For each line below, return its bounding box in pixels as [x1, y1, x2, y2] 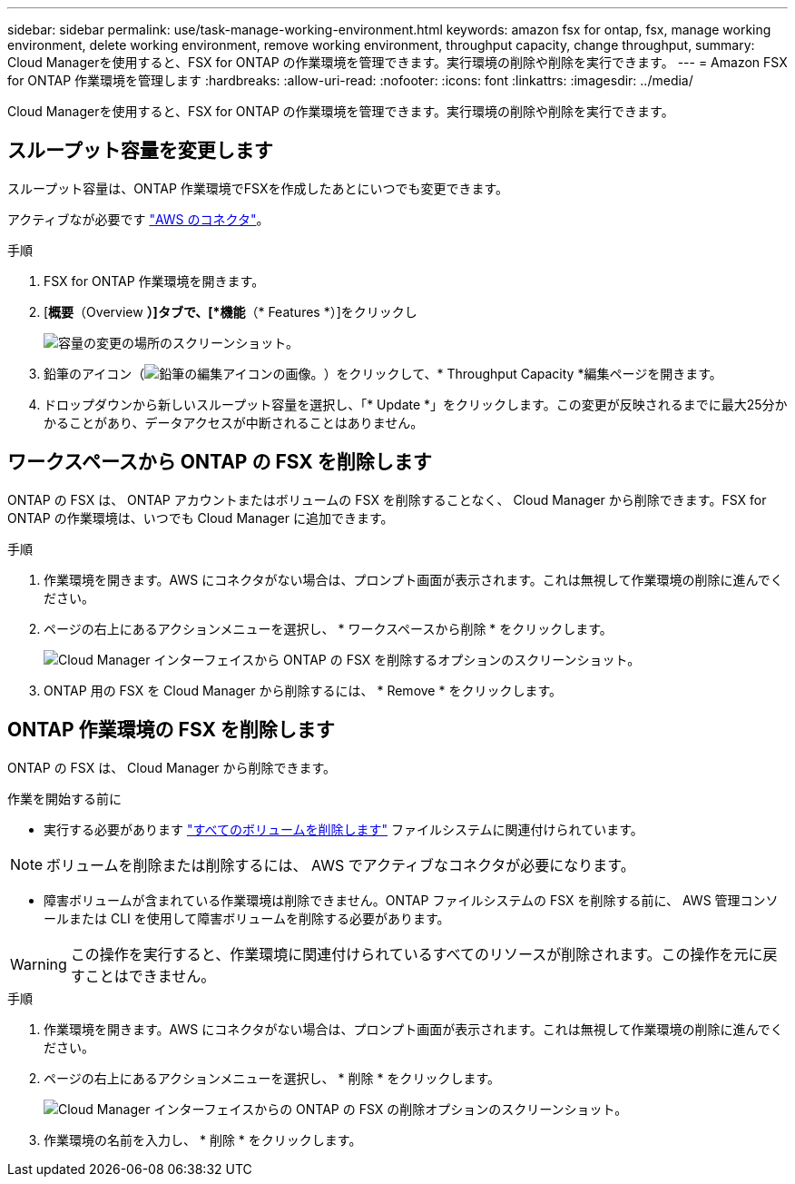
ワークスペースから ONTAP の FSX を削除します [7, 450, 432, 474]
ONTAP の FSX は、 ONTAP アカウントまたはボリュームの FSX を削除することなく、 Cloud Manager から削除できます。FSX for [7, 491, 767, 508]
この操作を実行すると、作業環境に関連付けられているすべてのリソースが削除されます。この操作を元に [70, 944, 763, 963]
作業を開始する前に [7, 790, 122, 806]
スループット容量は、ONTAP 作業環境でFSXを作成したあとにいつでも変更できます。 [7, 180, 509, 196]
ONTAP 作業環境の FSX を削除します [7, 718, 335, 742]
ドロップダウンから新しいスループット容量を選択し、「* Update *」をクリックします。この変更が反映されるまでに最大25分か [44, 396, 788, 412]
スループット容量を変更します [7, 139, 273, 163]
